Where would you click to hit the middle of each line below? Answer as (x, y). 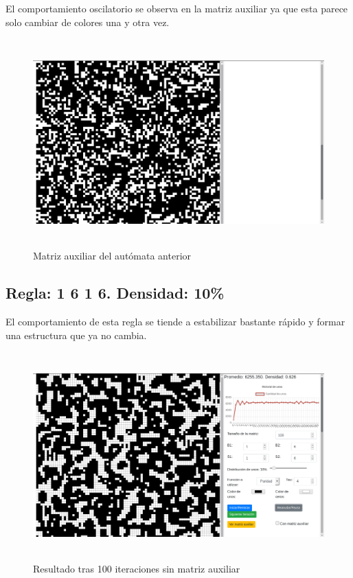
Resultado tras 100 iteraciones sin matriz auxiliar (137, 569)
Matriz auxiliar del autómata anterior (112, 256)
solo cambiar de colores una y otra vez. (88, 22)
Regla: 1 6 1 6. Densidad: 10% (115, 293)
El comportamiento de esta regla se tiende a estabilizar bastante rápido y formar (175, 321)
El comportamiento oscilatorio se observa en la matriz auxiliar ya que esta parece (177, 8)
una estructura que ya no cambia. (76, 335)
